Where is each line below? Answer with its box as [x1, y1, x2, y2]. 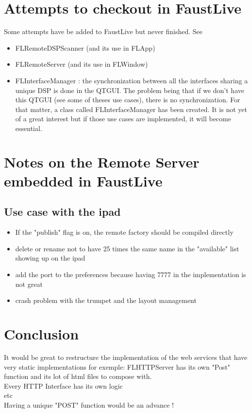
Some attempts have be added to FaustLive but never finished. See [4, 26, 202, 37]
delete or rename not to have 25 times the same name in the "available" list [15, 243, 239, 253]
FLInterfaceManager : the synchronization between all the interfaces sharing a [15, 75, 248, 85]
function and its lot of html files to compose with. [4, 371, 152, 381]
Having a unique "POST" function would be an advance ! [4, 399, 174, 410]
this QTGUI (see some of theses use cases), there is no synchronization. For [15, 94, 240, 105]
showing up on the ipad [15, 253, 85, 263]
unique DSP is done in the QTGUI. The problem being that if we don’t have [15, 85, 244, 95]
